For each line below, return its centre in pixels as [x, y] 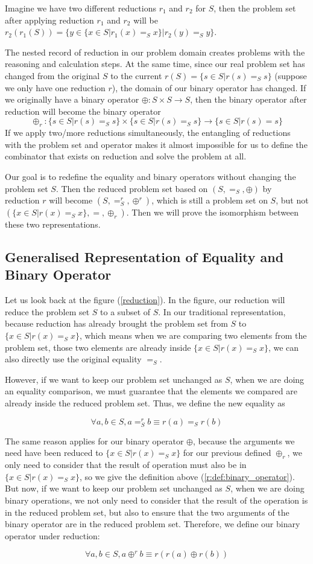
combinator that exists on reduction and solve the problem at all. [126, 156]
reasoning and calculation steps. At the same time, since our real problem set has [155, 64]
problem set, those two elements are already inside [98, 347]
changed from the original [52, 75]
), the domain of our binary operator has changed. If [209, 87]
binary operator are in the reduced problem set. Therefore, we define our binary [153, 524]
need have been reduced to [54, 453]
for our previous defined [227, 453]
